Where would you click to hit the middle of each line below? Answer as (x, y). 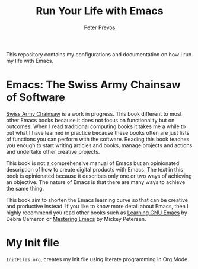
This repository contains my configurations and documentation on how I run (99, 54)
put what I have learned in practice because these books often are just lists (98, 132)
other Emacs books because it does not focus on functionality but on (90, 120)
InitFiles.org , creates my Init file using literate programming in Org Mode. (98, 259)
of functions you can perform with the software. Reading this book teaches (98, 139)
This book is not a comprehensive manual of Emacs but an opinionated (93, 163)
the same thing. (25, 188)
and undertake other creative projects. (53, 151)
